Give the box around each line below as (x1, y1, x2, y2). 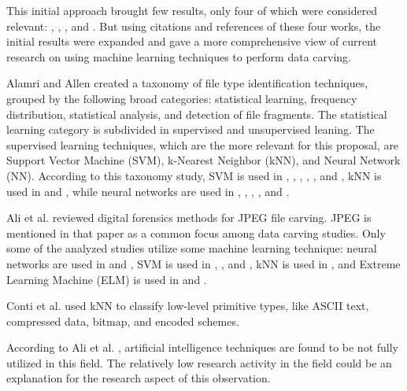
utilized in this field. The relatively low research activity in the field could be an (6, 354, 392, 371)
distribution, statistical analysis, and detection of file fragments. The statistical (6, 105, 387, 122)
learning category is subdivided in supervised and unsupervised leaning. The (6, 121, 375, 138)
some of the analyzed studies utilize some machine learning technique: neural (6, 240, 377, 256)
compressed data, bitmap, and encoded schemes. (6, 312, 239, 329)
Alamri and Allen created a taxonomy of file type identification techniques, (6, 75, 368, 91)
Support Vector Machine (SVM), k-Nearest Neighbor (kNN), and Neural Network (6, 152, 401, 168)
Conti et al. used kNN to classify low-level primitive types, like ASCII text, (6, 297, 369, 314)
